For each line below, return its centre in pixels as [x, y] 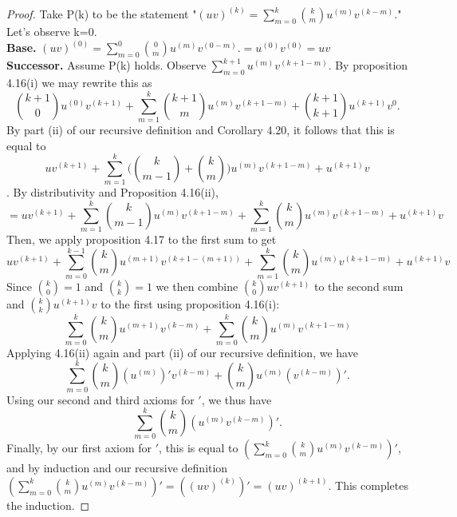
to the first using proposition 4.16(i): [190, 303]
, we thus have [236, 399]
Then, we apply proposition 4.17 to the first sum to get [142, 239]
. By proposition [368, 65]
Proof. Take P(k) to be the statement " [102, 14]
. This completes [368, 485]
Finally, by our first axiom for [79, 448]
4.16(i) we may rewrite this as [79, 83]
